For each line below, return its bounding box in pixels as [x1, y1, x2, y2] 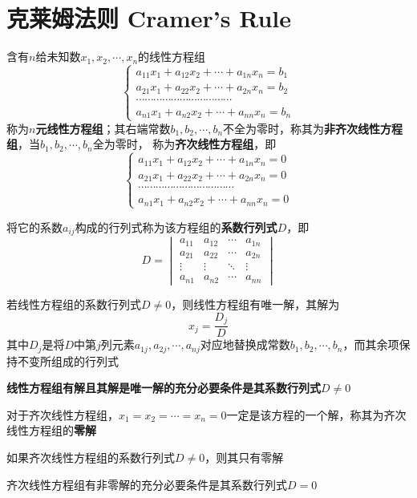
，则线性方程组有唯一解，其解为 [171, 296, 340, 313]
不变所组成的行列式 [17, 352, 119, 369]
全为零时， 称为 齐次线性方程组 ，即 [92, 136, 277, 152]
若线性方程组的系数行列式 [6, 296, 141, 313]
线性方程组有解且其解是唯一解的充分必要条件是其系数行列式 [6, 379, 321, 396]
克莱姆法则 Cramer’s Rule [6, 2, 291, 34]
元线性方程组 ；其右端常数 [35, 119, 171, 136]
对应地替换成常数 [200, 336, 290, 353]
